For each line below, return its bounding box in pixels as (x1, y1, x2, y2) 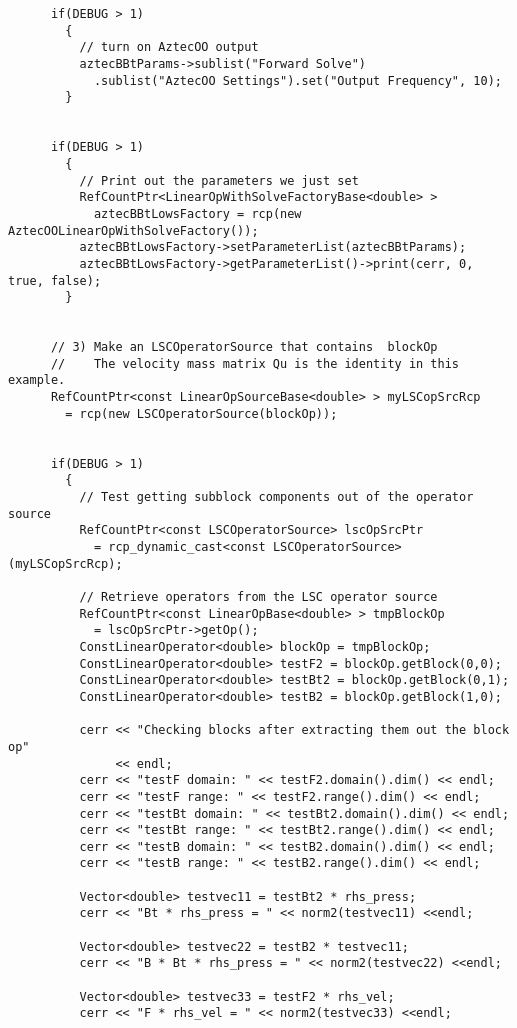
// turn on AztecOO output (79, 40, 259, 55)
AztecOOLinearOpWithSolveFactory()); (8, 223, 259, 238)
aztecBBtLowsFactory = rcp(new (93, 206, 302, 221)
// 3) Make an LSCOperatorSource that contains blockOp (50, 340, 438, 355)
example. (8, 373, 66, 388)
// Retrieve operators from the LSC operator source (79, 589, 438, 604)
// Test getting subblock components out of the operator (79, 490, 474, 505)
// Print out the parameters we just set (79, 173, 359, 188)
